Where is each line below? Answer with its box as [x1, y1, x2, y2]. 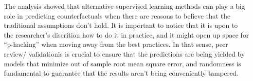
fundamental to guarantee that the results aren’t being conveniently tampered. [4, 68, 238, 78]
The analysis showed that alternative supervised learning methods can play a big [4, 1, 245, 11]
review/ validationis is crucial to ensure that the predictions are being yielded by [4, 48, 245, 59]
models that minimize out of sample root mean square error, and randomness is [4, 58, 241, 68]
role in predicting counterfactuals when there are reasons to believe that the [4, 10, 231, 20]
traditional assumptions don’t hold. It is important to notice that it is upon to [4, 20, 238, 30]
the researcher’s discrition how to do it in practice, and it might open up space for [4, 29, 249, 40]
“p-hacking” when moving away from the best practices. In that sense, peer [4, 39, 228, 49]
